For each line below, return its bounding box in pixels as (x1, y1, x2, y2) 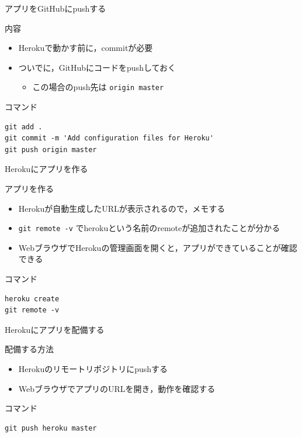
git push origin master (5, 145, 97, 154)
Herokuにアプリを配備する (5, 323, 105, 335)
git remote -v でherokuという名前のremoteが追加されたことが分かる (18, 222, 280, 234)
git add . (5, 122, 43, 131)
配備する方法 (5, 343, 54, 355)
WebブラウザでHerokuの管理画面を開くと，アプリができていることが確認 (18, 241, 297, 253)
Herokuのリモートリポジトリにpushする (18, 363, 168, 374)
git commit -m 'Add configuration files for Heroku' (5, 134, 214, 143)
